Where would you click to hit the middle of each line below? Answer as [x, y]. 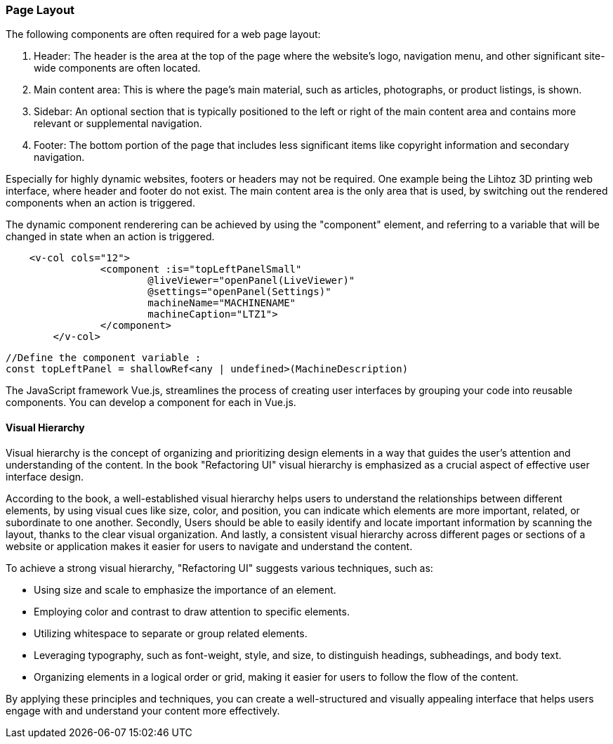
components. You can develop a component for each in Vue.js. [151, 403]
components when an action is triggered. [100, 203]
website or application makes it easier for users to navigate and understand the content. [209, 546]
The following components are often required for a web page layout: [163, 34]
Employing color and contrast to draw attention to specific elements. [192, 611]
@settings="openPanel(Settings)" [239, 292]
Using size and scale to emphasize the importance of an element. [185, 589]
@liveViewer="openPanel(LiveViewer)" [251, 281]
